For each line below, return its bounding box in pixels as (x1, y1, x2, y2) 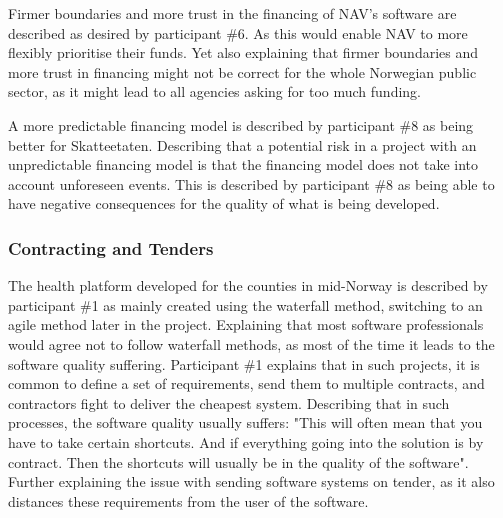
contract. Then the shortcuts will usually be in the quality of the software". (8, 451, 469, 472)
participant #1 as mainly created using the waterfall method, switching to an (8, 294, 483, 315)
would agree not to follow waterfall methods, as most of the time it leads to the (8, 333, 495, 354)
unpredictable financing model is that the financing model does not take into (8, 154, 479, 175)
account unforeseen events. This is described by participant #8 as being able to (8, 173, 495, 194)
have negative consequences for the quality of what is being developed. (8, 193, 440, 214)
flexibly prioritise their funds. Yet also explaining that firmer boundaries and (8, 42, 479, 63)
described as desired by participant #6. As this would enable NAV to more (8, 22, 468, 43)
